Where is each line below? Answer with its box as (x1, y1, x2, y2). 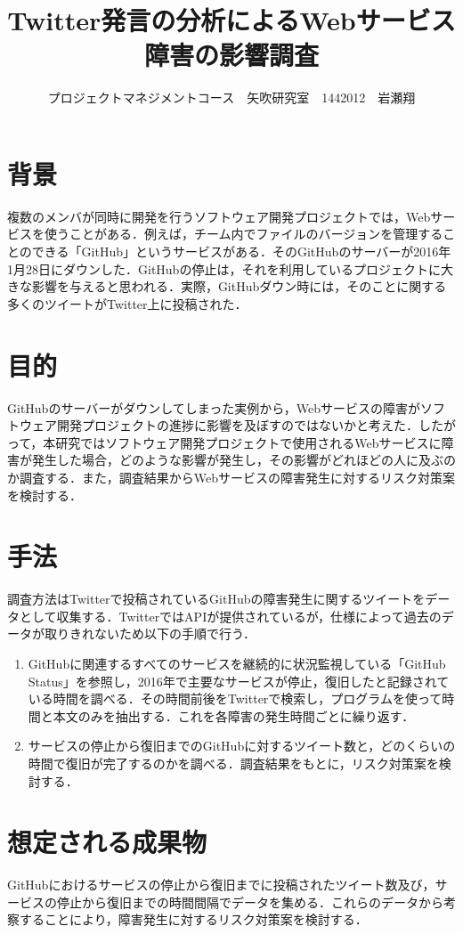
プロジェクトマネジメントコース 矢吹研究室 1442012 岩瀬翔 (47, 88, 416, 107)
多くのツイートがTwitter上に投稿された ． (7, 294, 248, 313)
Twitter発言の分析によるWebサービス (7, 2, 456, 38)
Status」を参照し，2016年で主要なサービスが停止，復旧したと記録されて (28, 671, 450, 690)
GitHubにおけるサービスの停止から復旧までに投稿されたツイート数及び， (7, 875, 435, 894)
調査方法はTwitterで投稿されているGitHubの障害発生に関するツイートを (7, 589, 426, 608)
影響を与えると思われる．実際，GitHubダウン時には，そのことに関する (31, 277, 447, 296)
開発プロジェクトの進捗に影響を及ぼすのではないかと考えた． (56, 416, 418, 435)
